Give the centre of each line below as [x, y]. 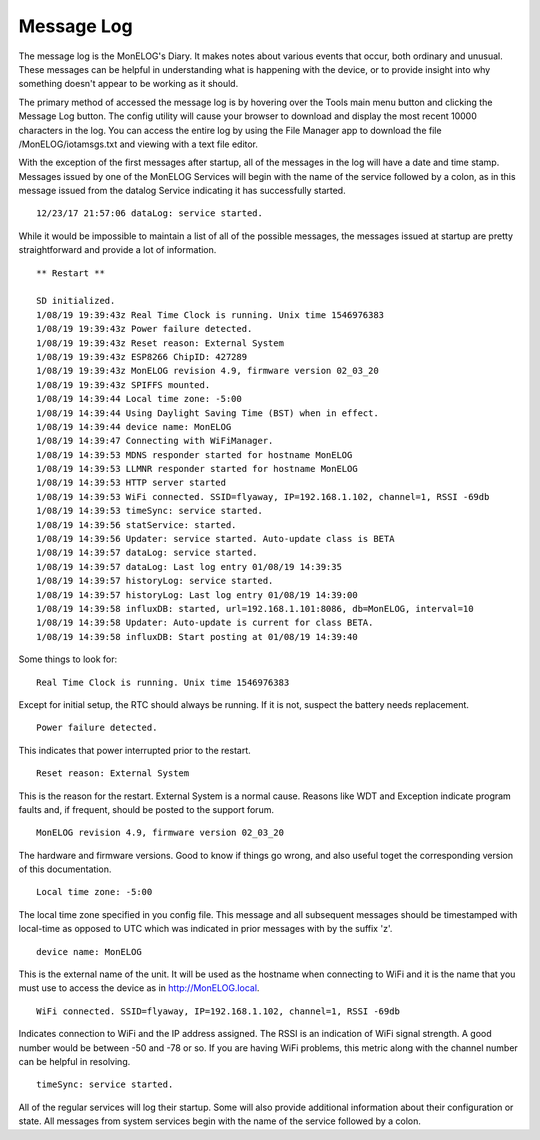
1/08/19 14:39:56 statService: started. [136, 524]
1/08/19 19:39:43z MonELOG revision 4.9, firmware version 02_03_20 [207, 371]
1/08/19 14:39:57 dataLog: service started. [147, 553]
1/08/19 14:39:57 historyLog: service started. [155, 581]
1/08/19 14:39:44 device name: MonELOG [134, 426]
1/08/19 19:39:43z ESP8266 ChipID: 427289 [142, 356]
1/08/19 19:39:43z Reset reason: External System [160, 343]
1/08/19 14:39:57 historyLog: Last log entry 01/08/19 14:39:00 [197, 594]
